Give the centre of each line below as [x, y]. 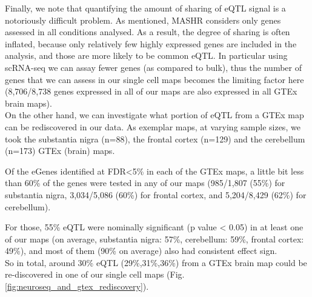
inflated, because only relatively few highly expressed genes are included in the [151, 43]
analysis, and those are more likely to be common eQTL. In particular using [146, 55]
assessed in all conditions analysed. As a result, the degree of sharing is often [148, 32]
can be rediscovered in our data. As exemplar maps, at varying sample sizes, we [153, 126]
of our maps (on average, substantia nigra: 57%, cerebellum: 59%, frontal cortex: [154, 239]
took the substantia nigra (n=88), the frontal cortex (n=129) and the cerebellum [155, 138]
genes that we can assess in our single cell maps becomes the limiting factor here [154, 79]
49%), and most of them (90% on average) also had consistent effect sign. [141, 251]
